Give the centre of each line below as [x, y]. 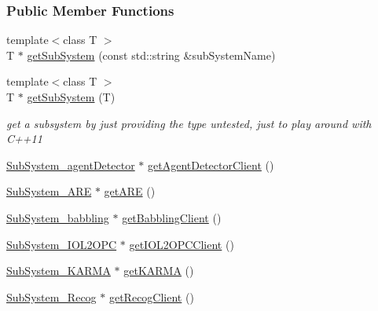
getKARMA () [159, 271]
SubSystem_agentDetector [71, 165]
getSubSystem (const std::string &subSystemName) [151, 55]
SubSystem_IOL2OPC [62, 244]
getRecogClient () [151, 296]
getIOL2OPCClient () [182, 244]
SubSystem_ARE [49, 191]
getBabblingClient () [172, 217]
